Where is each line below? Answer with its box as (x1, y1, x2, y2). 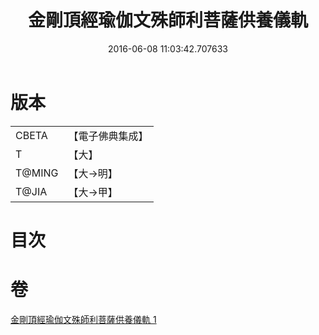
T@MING (15, 166, 59, 180)
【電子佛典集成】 (68, 129, 149, 143)
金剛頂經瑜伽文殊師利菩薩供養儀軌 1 (10, 313, 157, 325)
